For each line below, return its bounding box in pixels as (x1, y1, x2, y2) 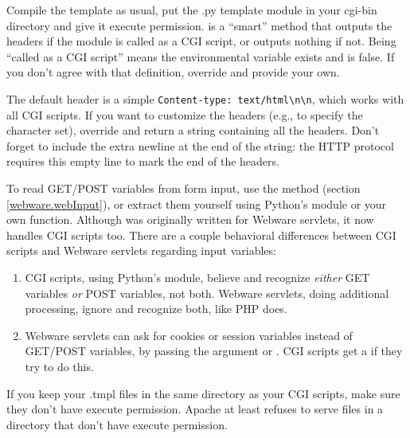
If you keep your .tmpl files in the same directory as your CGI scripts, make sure (6, 385, 400, 401)
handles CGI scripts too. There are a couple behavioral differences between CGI (6, 226, 396, 243)
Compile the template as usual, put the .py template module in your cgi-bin (6, 2, 377, 18)
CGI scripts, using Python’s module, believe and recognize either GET (25, 268, 370, 285)
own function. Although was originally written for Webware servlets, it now (6, 211, 374, 228)
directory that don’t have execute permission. (6, 416, 228, 432)
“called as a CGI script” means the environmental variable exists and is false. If (6, 48, 395, 65)
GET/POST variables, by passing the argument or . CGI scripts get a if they (25, 342, 403, 359)
